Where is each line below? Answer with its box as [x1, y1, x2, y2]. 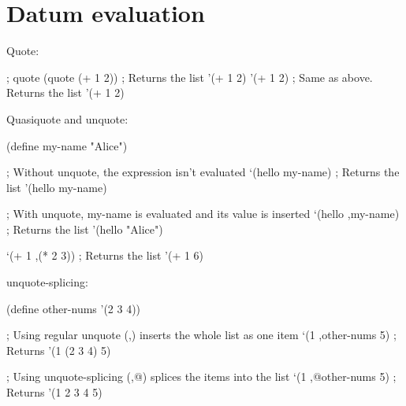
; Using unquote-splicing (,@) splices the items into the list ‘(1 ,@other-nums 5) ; [6, 368, 397, 385]
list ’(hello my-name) [6, 179, 107, 195]
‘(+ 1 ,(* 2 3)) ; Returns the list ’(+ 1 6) [6, 247, 204, 264]
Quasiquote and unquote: [6, 110, 129, 127]
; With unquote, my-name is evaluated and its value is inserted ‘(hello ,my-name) [6, 205, 400, 222]
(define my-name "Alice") [6, 137, 128, 153]
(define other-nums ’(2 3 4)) [6, 300, 141, 316]
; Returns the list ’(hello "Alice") [6, 220, 163, 237]
